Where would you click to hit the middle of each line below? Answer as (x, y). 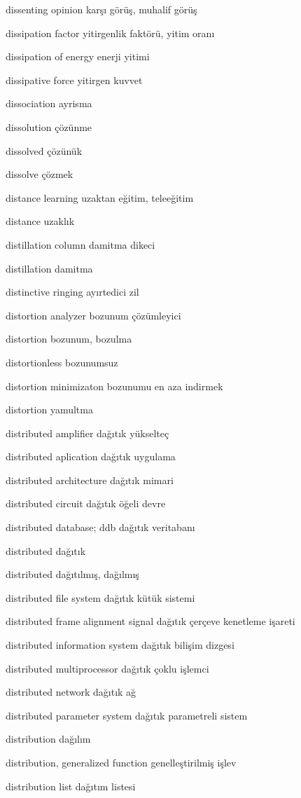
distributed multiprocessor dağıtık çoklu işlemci (107, 668)
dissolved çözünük (44, 150)
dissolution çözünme (49, 126)
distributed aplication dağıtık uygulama (91, 456)
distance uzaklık (40, 221)
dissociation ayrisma (49, 103)
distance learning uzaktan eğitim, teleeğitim (100, 197)
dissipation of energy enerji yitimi (78, 56)
